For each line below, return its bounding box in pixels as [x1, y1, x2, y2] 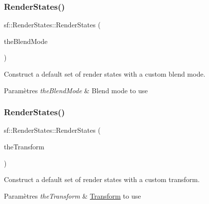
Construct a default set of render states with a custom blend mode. [4, 69, 206, 79]
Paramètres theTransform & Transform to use [4, 190, 141, 201]
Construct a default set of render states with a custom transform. [4, 174, 200, 184]
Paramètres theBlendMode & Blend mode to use [4, 85, 148, 95]
